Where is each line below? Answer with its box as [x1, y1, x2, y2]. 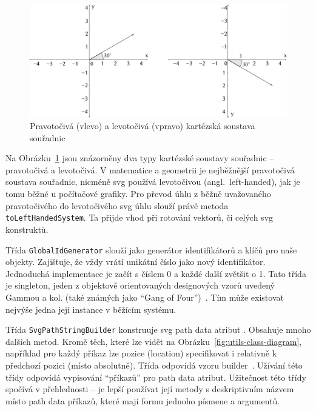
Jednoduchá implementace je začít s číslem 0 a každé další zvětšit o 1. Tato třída [5, 267, 306, 279]
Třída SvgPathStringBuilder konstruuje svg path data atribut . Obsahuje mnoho [5, 323, 311, 336]
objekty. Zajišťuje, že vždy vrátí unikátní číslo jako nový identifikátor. [5, 255, 266, 268]
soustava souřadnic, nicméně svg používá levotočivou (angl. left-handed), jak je [5, 175, 300, 188]
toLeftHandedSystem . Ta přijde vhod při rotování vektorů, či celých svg [5, 211, 274, 224]
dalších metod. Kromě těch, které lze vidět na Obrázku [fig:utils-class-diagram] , [5, 335, 302, 347]
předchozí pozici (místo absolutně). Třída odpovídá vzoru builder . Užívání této [5, 358, 303, 371]
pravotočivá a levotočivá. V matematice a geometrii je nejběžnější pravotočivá [5, 163, 295, 176]
